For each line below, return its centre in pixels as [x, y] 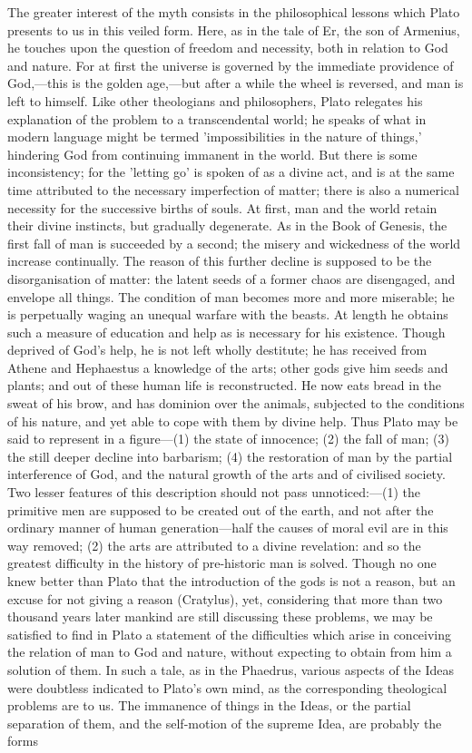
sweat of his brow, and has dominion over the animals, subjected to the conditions [236, 403]
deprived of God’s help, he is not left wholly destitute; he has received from [217, 350]
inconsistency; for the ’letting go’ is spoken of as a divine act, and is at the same [231, 172]
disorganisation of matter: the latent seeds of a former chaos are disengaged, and [231, 278]
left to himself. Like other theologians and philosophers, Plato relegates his [215, 100]
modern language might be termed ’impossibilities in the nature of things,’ [215, 137]
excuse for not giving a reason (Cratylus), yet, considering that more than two [225, 598]
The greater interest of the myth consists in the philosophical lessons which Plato [234, 12]
